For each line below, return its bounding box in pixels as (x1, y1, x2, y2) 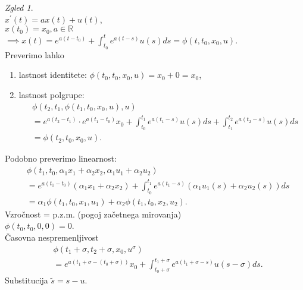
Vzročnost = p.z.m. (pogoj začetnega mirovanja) (5, 207, 182, 220)
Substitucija (5, 274, 48, 286)
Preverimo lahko (5, 48, 64, 61)
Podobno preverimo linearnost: (5, 152, 117, 165)
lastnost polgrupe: (18, 89, 85, 101)
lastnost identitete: (18, 68, 87, 81)
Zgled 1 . (5, 1, 33, 13)
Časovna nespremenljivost (5, 231, 99, 244)
